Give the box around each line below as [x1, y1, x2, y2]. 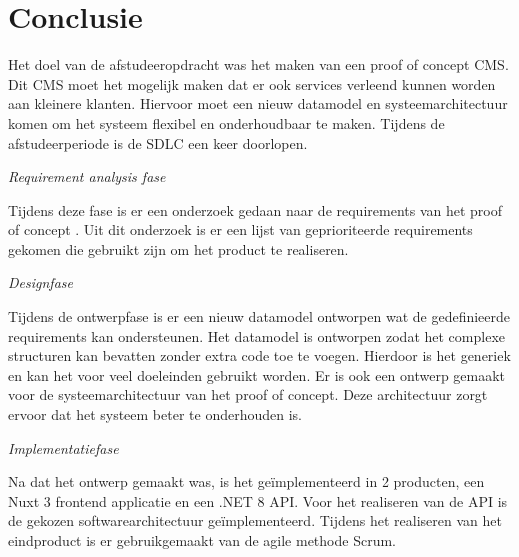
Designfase [8, 272, 73, 293]
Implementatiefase [8, 437, 119, 458]
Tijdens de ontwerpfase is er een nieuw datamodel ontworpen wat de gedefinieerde [8, 306, 511, 327]
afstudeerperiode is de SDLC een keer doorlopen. [8, 132, 308, 153]
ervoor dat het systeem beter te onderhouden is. [8, 404, 302, 425]
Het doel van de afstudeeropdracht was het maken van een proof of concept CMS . [8, 54, 509, 75]
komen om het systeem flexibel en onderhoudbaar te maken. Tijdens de [8, 112, 445, 133]
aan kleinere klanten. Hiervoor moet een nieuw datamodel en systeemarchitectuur [8, 93, 508, 114]
